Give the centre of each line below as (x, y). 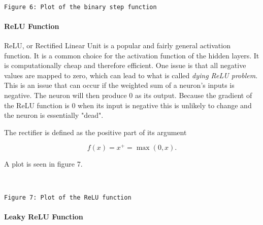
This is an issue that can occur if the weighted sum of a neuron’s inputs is (119, 85)
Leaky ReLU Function (44, 216)
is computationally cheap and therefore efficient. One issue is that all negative (125, 65)
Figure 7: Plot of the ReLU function (68, 197)
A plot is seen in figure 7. (43, 164)
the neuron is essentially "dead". (54, 115)
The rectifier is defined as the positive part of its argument (95, 132)
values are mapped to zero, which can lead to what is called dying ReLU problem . (131, 75)
